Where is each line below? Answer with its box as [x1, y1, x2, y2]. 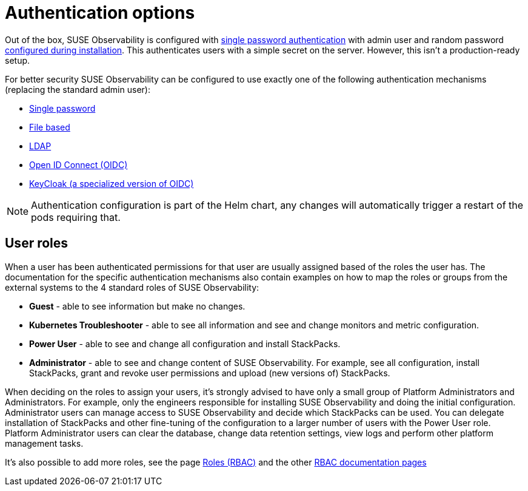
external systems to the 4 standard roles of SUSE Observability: [5, 282, 259, 293]
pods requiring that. [31, 211, 121, 223]
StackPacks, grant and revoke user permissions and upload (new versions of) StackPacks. [29, 367, 390, 378]
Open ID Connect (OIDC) [29, 159, 128, 170]
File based [29, 121, 70, 132]
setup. [5, 55, 30, 66]
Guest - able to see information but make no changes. [29, 300, 246, 311]
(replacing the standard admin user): [5, 84, 150, 95]
